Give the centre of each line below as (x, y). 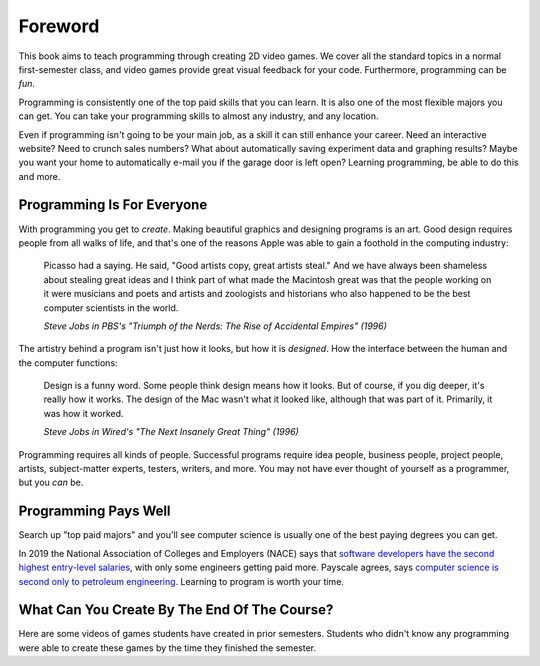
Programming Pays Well (94, 511)
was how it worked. (83, 413)
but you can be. (51, 482)
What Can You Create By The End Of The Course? (176, 610)
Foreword (59, 26)
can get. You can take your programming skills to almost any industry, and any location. (198, 116)
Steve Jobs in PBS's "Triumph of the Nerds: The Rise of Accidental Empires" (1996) (215, 326)
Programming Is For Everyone (113, 205)
